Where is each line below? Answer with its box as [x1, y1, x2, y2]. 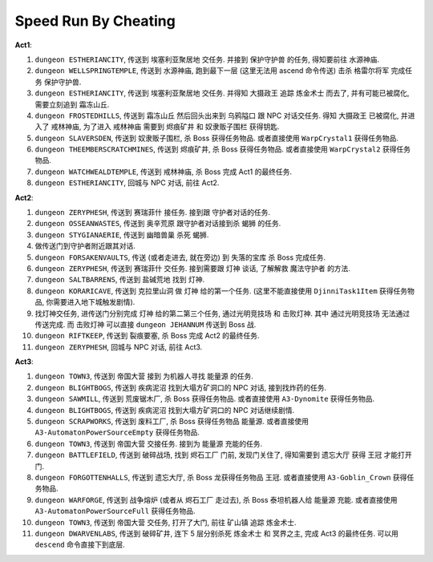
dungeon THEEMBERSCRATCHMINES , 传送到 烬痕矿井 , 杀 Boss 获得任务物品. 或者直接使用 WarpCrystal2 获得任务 [34, 144, 411, 154]
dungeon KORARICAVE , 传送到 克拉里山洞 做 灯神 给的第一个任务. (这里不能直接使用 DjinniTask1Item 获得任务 [34, 285, 408, 296]
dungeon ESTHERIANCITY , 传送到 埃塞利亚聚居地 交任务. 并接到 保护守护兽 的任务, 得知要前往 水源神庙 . [34, 55, 380, 64]
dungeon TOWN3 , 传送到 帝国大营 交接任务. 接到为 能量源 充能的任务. [34, 439, 263, 448]
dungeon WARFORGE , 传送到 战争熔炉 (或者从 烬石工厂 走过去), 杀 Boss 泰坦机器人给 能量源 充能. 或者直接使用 [34, 495, 398, 504]
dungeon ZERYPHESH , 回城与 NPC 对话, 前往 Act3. [34, 342, 203, 352]
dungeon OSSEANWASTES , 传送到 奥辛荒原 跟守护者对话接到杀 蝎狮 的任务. [34, 219, 281, 228]
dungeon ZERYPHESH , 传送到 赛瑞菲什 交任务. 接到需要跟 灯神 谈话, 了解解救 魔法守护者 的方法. [34, 263, 350, 273]
